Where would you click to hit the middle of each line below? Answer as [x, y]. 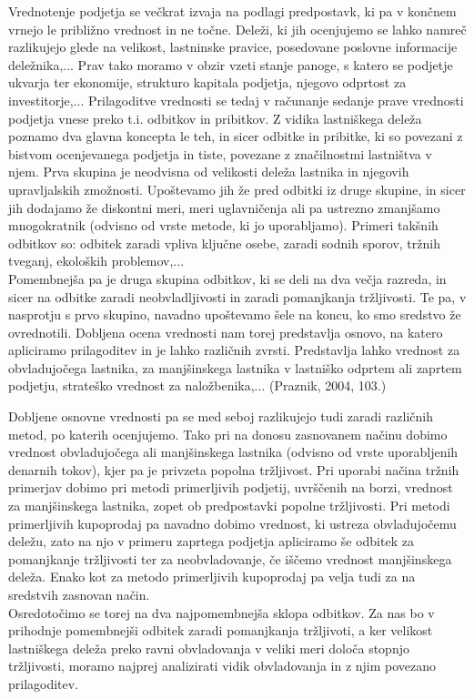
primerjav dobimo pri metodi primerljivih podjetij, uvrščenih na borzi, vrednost [231, 487]
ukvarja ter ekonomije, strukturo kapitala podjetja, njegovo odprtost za [207, 82]
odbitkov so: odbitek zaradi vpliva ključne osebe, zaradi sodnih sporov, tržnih [224, 243]
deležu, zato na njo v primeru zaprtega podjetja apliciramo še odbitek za [211, 541]
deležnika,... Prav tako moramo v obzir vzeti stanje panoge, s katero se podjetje [231, 64]
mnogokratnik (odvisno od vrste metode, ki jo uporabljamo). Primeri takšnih [223, 225]
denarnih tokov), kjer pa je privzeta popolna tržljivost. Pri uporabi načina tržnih [234, 469]
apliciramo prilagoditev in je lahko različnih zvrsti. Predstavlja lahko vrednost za [234, 350]
